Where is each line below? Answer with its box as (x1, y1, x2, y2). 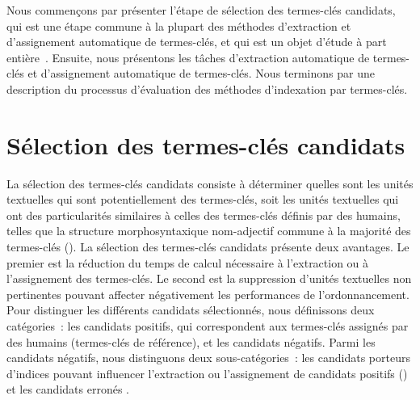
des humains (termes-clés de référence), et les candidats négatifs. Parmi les (6, 333, 376, 350)
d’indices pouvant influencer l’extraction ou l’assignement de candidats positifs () (6, 364, 408, 381)
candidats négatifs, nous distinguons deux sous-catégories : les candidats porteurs (6, 349, 410, 366)
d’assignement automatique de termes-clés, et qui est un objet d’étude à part (6, 33, 387, 50)
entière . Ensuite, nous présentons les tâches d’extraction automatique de (6, 48, 370, 65)
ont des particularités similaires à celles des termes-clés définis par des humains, (6, 206, 401, 223)
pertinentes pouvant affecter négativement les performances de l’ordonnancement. (6, 285, 409, 302)
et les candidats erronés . (6, 381, 129, 398)
